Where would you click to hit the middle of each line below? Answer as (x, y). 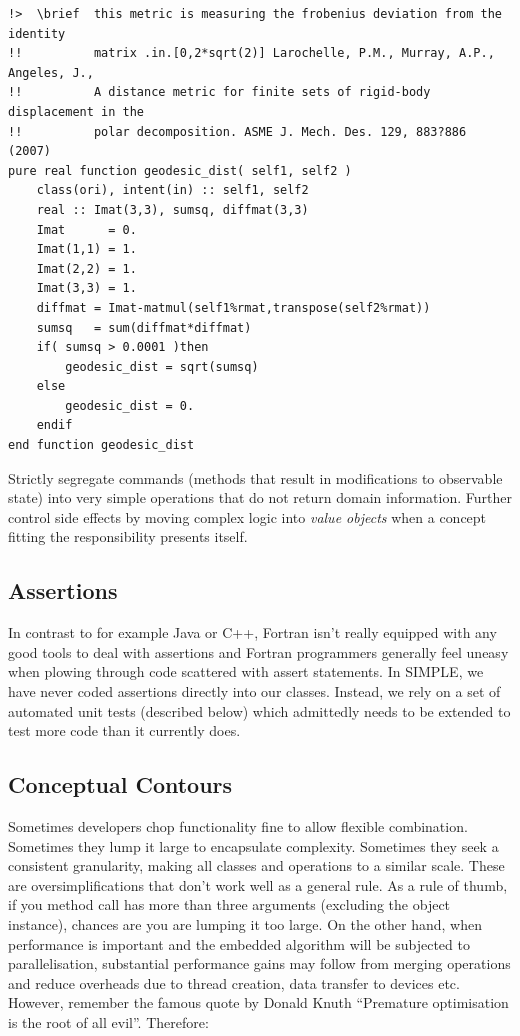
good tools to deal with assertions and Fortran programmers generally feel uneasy (258, 651)
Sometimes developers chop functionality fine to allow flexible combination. (238, 826)
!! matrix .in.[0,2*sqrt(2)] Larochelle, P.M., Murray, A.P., (251, 53)
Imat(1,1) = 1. (86, 249)
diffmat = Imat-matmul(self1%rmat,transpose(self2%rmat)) (233, 307)
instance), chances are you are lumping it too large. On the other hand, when (245, 923)
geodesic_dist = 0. (130, 405)
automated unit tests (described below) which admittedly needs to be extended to (259, 710)
